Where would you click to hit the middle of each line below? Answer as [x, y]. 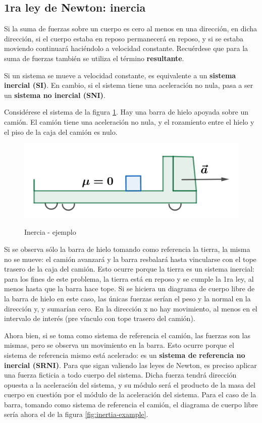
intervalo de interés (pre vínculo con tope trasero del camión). [100, 318]
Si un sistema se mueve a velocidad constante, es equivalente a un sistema [120, 75]
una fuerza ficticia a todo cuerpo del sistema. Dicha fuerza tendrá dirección [120, 375]
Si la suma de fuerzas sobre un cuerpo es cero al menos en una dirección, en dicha [131, 29]
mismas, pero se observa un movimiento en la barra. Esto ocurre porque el [119, 345]
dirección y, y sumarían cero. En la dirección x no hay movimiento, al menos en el [131, 308]
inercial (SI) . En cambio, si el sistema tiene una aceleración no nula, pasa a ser [129, 85]
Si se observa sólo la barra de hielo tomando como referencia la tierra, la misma [127, 249]
